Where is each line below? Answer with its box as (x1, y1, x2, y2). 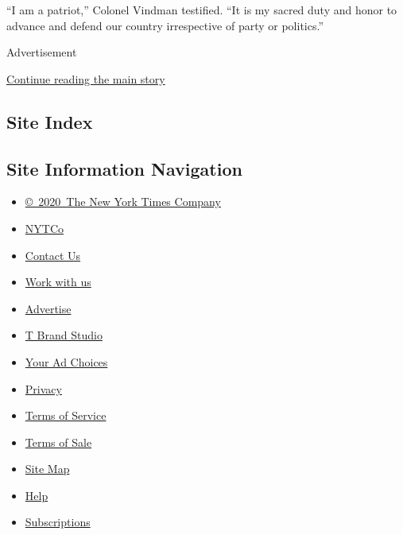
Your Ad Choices (25, 353, 108, 370)
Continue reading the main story (6, 70, 165, 87)
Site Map (25, 460, 70, 477)
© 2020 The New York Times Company (25, 193, 221, 210)
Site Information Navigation (6, 156, 242, 180)
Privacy (25, 380, 62, 397)
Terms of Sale (25, 433, 92, 450)
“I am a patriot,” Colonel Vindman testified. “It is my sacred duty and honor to (6, 2, 397, 17)
